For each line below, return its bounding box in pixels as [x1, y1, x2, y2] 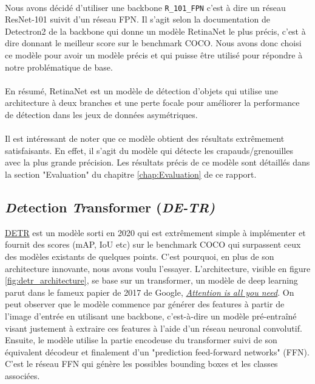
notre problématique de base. [5, 60, 113, 73]
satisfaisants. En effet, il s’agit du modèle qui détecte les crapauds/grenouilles [5, 144, 293, 156]
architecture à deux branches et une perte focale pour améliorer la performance [5, 96, 300, 109]
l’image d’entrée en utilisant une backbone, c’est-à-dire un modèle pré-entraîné [5, 309, 297, 322]
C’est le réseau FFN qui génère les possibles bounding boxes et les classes [5, 357, 278, 370]
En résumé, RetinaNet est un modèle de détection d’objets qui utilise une [5, 84, 278, 97]
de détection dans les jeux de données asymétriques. [5, 108, 198, 120]
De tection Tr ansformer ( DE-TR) [5, 197, 215, 216]
